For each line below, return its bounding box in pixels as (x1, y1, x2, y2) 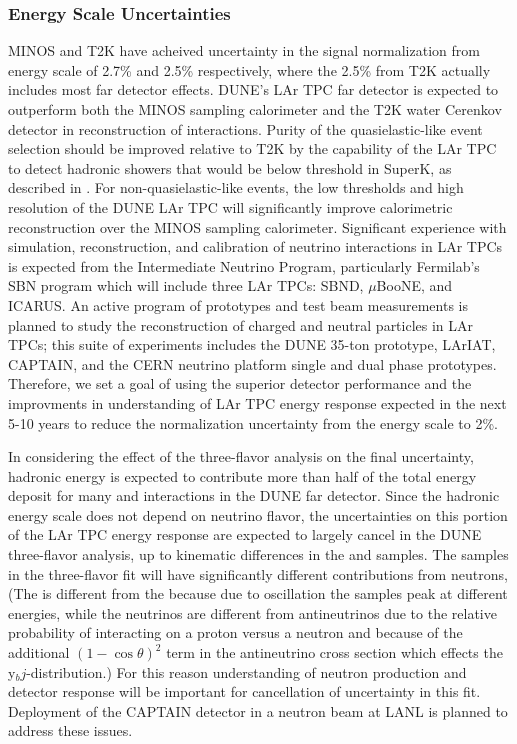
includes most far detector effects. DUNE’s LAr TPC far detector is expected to (8, 79, 499, 100)
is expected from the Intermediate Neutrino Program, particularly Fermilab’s (8, 255, 480, 276)
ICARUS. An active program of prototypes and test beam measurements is (8, 294, 468, 315)
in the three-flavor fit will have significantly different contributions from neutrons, (8, 563, 508, 584)
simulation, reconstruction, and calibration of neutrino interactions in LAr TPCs (8, 236, 503, 257)
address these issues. (8, 720, 133, 741)
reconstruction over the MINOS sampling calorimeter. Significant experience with (8, 216, 507, 237)
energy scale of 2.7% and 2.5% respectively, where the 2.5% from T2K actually (8, 59, 491, 80)
